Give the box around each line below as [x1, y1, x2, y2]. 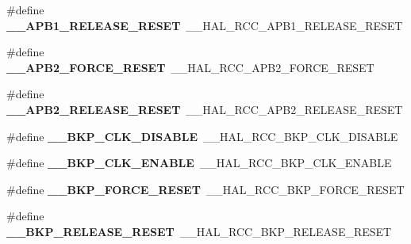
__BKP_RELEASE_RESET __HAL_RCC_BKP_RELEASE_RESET [6, 223, 392, 239]
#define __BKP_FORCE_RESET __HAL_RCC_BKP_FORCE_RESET [6, 181, 405, 197]
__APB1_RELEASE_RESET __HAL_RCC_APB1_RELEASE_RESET [6, 17, 403, 33]
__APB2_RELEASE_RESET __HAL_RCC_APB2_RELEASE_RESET [6, 101, 403, 117]
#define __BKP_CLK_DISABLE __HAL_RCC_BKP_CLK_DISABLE [6, 128, 398, 144]
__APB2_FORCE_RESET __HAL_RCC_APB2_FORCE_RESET [6, 59, 375, 75]
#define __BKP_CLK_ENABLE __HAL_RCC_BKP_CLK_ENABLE [6, 154, 392, 171]
